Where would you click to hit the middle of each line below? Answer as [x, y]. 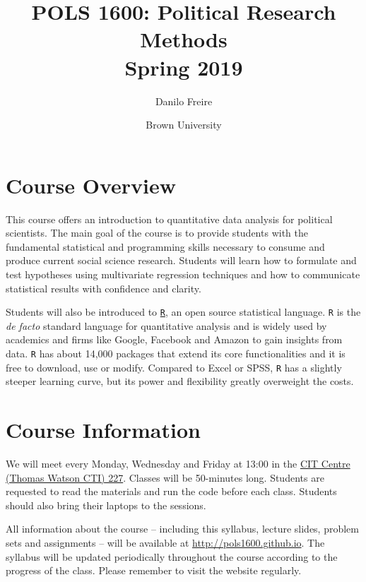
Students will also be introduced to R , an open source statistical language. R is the [183, 312]
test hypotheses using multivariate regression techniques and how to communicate [183, 274]
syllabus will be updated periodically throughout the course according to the [172, 556]
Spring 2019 [184, 67]
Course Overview [91, 185]
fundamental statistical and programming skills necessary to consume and [165, 246]
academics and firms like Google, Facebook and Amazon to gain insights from [174, 339]
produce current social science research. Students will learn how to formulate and [181, 260]
